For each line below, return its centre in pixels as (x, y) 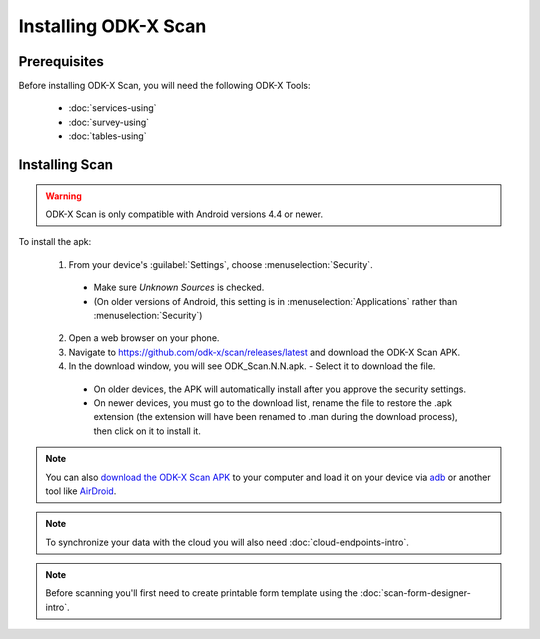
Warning (63, 196)
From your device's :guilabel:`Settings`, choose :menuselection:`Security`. (221, 264)
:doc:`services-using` (112, 108)
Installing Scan (66, 165)
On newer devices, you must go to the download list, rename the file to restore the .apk (272, 402)
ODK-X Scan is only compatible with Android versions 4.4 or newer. (184, 214)
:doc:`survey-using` (109, 122)
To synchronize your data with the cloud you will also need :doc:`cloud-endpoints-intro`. (227, 542)
